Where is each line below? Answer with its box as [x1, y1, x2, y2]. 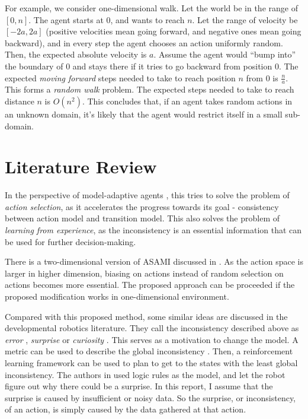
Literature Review [5, 154, 157, 179]
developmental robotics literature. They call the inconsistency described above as [5, 322, 299, 334]
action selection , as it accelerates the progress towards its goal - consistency [5, 200, 279, 212]
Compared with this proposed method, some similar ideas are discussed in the [5, 310, 288, 322]
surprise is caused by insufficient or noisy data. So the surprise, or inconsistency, [5, 391, 296, 404]
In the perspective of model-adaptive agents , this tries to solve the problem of [5, 189, 290, 201]
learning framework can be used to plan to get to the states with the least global [5, 357, 298, 369]
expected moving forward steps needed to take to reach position [5, 71, 236, 84]
